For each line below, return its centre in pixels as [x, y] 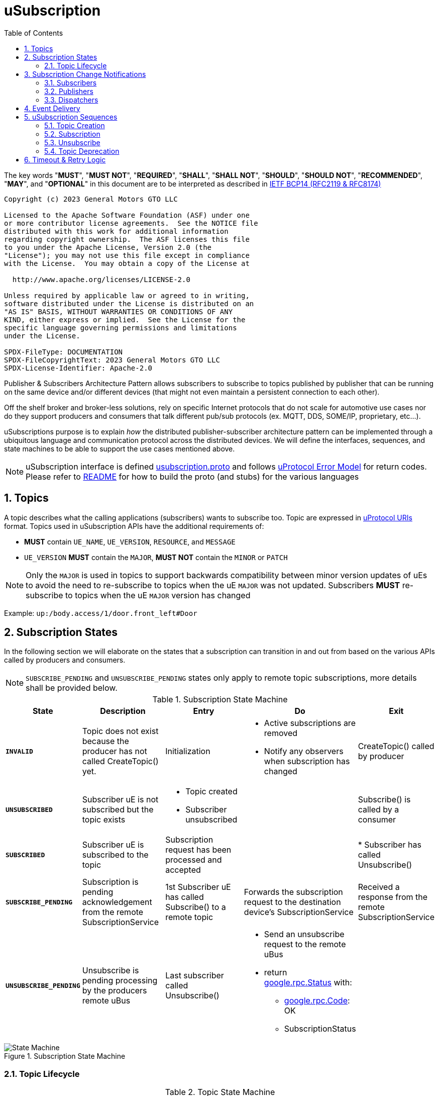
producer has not [115, 751]
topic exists [104, 820]
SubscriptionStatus [320, 1029]
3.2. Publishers [69, 91]
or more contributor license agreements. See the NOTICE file [131, 223]
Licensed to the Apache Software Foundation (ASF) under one [127, 215]
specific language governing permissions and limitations [121, 328]
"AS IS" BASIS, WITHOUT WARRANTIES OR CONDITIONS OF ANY [119, 311]
